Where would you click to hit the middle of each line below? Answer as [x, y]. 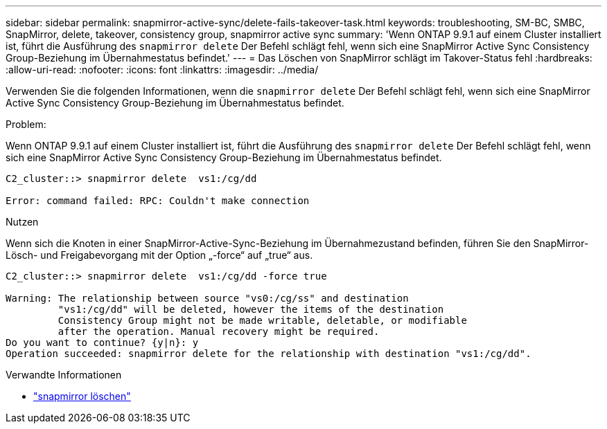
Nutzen [22, 222]
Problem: [26, 124]
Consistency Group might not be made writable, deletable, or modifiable [262, 320]
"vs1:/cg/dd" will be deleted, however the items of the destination [251, 309]
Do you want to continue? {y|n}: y [102, 343]
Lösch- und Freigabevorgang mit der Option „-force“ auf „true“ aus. [159, 255]
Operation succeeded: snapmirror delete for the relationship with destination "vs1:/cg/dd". [269, 354]
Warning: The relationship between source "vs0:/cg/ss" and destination [207, 298]
